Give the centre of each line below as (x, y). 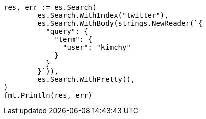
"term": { (74, 39)
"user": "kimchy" (97, 47)
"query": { (67, 31)
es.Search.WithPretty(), (86, 79)
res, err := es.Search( (50, 7)
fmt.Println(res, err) (48, 95)
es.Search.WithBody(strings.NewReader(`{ (120, 23)
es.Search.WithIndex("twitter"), (103, 15)
